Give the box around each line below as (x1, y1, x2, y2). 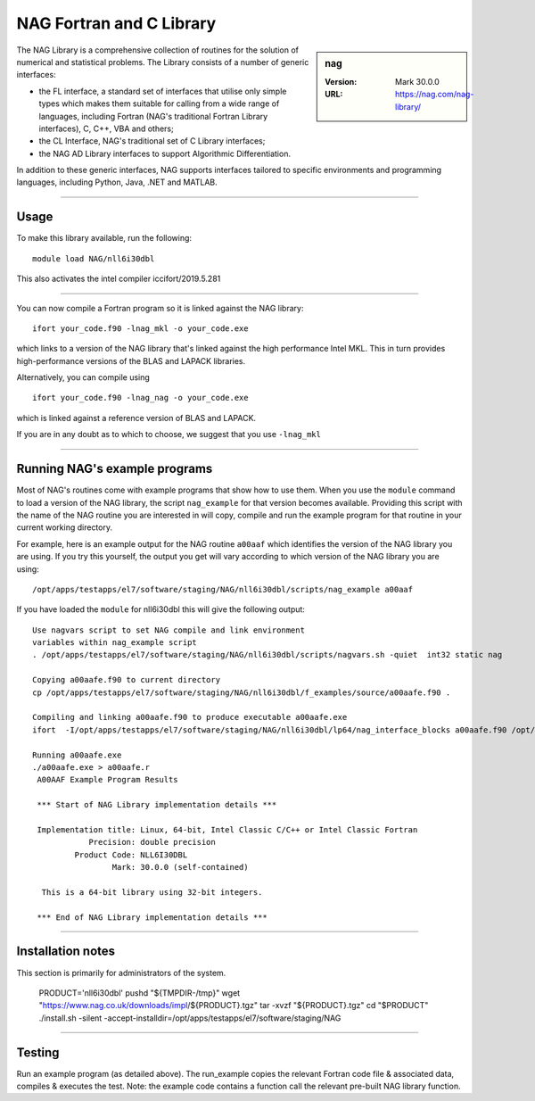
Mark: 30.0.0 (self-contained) (111, 862, 249, 873)
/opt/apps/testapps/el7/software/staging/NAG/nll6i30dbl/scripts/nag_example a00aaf (32, 584, 414, 594)
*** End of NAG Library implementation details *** (37, 912, 267, 923)
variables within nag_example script (32, 638, 198, 648)
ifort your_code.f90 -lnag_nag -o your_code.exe (32, 393, 249, 403)
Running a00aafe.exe (32, 749, 122, 760)
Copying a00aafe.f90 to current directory (32, 675, 221, 685)
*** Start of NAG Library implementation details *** (37, 799, 277, 810)
